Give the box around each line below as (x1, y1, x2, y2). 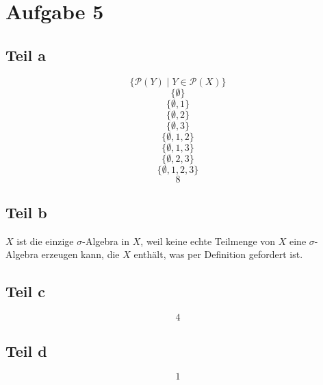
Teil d (5, 340, 47, 361)
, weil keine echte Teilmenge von (140, 233, 276, 248)
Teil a (5, 44, 47, 65)
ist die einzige (16, 233, 74, 248)
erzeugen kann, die (41, 247, 120, 261)
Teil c (5, 281, 46, 302)
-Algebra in (82, 233, 130, 248)
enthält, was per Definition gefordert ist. (133, 247, 303, 261)
